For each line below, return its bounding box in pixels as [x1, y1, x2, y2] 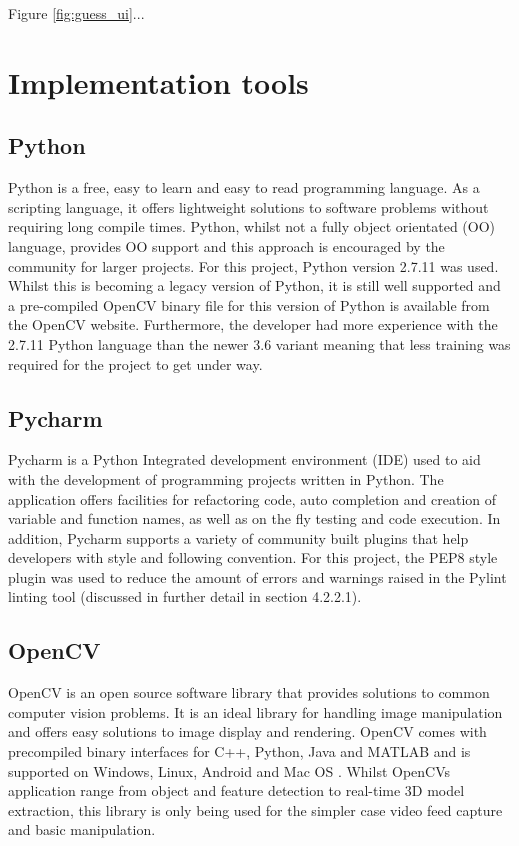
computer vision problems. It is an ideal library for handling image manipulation [8, 701, 503, 722]
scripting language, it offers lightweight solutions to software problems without [8, 196, 489, 217]
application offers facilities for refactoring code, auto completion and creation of [8, 488, 497, 509]
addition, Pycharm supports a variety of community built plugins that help [8, 527, 469, 548]
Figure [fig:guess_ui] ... [8, 3, 145, 23]
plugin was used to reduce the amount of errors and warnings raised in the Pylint [8, 566, 507, 587]
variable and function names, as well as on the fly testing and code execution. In [8, 508, 501, 529]
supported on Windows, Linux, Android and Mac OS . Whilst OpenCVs [8, 760, 451, 781]
